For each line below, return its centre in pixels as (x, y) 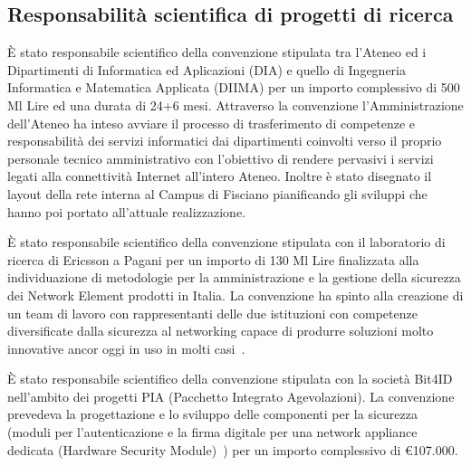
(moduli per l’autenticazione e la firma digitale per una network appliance (212, 432)
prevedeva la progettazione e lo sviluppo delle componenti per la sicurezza (212, 414)
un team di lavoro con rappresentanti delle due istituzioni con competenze (212, 313)
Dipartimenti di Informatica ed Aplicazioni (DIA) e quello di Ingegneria (207, 69)
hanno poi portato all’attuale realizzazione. (127, 211)
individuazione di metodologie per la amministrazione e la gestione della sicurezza (234, 277)
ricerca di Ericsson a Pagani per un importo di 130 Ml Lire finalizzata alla (213, 259)
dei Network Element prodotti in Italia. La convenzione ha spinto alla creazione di (235, 295)
